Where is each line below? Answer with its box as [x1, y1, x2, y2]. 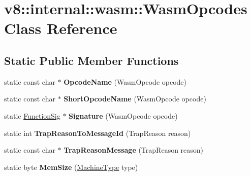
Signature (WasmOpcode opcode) [69, 110, 178, 121]
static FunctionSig [4, 110, 60, 121]
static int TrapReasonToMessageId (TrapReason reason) [4, 127, 191, 138]
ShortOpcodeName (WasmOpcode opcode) [64, 93, 206, 104]
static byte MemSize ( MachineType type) [4, 161, 138, 172]
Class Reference [4, 18, 117, 39]
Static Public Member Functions [4, 52, 179, 68]
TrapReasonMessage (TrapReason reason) [64, 145, 204, 155]
